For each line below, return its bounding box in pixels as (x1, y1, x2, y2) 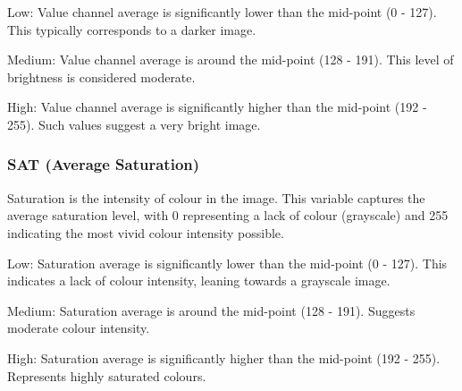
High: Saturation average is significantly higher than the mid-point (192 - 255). (7, 348, 441, 367)
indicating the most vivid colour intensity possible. (7, 223, 284, 242)
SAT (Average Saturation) (7, 153, 200, 175)
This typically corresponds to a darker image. (7, 20, 256, 38)
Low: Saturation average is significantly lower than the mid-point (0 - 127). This (7, 253, 448, 272)
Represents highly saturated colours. (7, 366, 206, 385)
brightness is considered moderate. (7, 67, 196, 86)
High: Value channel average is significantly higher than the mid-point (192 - (7, 98, 427, 116)
